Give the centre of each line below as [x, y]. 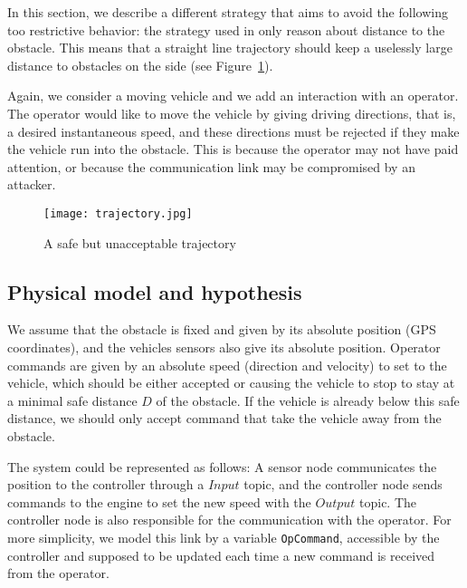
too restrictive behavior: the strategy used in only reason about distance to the [226, 29]
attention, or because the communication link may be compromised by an [211, 166]
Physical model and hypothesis [155, 291]
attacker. [32, 184]
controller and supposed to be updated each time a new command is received [221, 555]
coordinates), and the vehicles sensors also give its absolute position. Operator [224, 347]
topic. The [388, 501]
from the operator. [58, 573]
